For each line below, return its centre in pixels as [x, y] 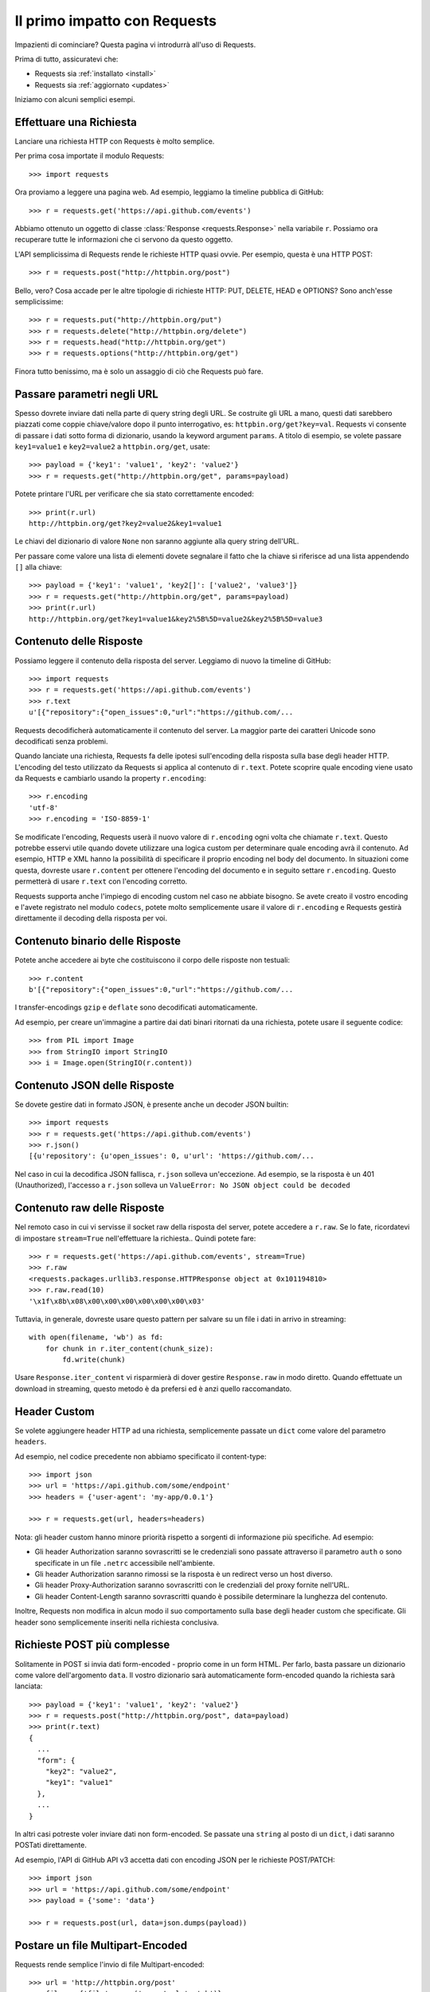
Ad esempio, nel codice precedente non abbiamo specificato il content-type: [141, 1456]
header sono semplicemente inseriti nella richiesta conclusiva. [117, 1622]
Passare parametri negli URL [86, 394]
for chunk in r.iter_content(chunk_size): [129, 1348]
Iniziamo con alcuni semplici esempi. [75, 100]
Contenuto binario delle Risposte [98, 941]
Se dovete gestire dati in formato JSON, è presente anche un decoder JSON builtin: [152, 1104]
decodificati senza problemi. [61, 741]
